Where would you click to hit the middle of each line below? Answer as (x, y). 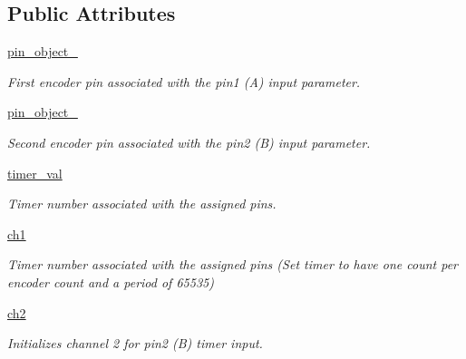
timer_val (35, 173)
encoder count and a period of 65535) (111, 281)
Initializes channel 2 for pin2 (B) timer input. (135, 343)
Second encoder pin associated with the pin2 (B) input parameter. (189, 142)
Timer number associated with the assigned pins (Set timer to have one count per (233, 264)
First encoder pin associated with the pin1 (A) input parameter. (184, 81)
